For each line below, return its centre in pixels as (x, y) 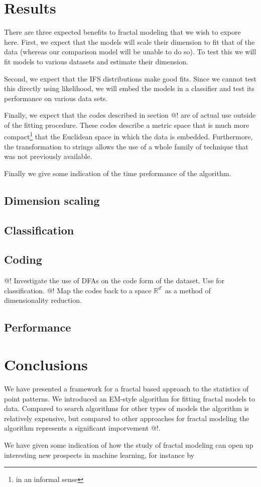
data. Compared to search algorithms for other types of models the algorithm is (126, 408)
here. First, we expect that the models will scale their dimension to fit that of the (129, 42)
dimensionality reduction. (43, 300)
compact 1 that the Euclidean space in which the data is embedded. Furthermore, (128, 136)
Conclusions (46, 364)
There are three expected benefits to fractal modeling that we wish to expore (122, 32)
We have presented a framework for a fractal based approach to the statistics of (126, 388)
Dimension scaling (52, 200)
